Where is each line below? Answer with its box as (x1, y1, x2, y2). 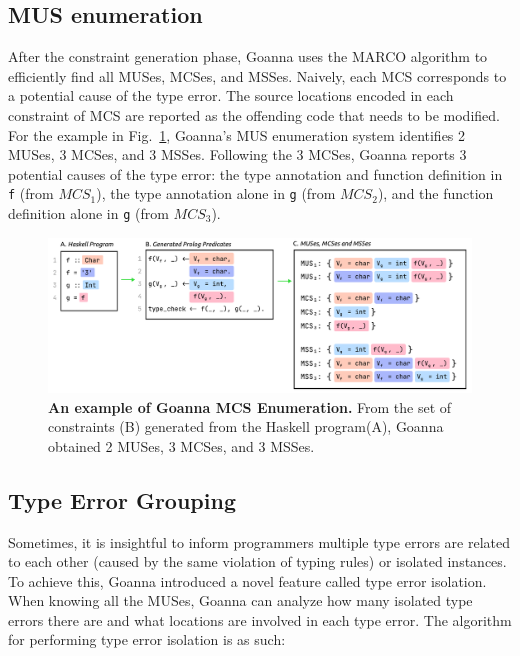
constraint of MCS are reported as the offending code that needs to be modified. (8, 104, 500, 125)
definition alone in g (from (8, 203, 169, 224)
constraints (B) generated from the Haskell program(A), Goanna (48, 416, 444, 437)
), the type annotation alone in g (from (96, 183, 336, 204)
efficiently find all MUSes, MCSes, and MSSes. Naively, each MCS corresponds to (8, 65, 507, 86)
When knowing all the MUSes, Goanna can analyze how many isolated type (8, 590, 473, 611)
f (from (8, 183, 54, 204)
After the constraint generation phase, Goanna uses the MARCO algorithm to (8, 46, 488, 67)
